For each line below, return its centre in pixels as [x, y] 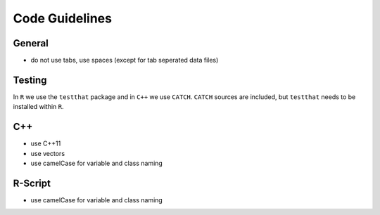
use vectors [48, 153]
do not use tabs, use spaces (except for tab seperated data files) [125, 60]
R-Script [32, 183]
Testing [30, 80]
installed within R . [38, 107]
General [31, 43]
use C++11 [46, 143]
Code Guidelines [63, 18]
